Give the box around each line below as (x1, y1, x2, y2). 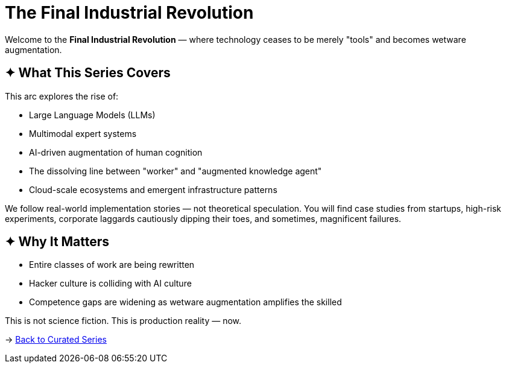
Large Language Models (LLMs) (29, 109, 156, 120)
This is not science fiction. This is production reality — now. (5, 316, 242, 326)
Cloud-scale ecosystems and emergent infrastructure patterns (29, 184, 277, 195)
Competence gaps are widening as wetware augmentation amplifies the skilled (29, 297, 342, 308)
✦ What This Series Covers (5, 65, 171, 81)
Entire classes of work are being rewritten (29, 259, 195, 270)
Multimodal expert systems (29, 128, 137, 139)
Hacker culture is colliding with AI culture (29, 278, 192, 289)
